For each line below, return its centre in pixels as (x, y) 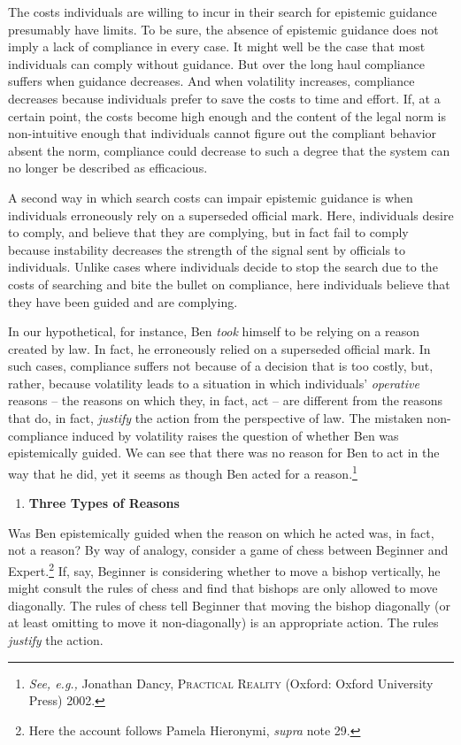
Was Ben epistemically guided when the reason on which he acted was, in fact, (221, 532)
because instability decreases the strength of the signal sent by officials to (207, 249)
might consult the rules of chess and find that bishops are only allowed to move (223, 588)
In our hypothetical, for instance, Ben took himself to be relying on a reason (214, 331)
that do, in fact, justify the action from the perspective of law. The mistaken (215, 418)
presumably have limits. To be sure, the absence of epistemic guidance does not (223, 29)
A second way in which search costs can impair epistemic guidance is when (211, 197)
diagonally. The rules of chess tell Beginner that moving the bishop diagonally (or (229, 605)
